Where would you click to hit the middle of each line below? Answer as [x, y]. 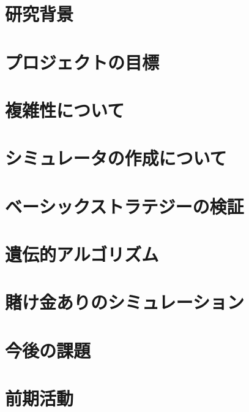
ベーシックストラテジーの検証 [124, 206]
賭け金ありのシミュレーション [124, 302]
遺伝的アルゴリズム [82, 254]
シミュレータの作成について [116, 158]
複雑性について [65, 109]
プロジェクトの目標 [82, 62]
